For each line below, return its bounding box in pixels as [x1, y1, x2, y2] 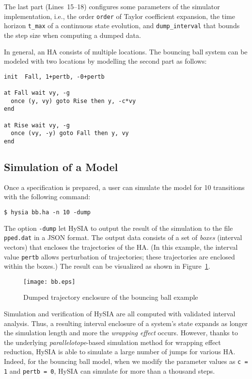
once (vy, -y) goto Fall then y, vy [11, 130, 129, 137]
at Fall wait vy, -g [4, 89, 70, 96]
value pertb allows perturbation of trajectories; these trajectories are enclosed [4, 251, 235, 261]
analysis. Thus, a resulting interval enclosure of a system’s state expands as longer [4, 318, 248, 328]
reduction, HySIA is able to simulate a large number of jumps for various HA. [4, 346, 236, 357]
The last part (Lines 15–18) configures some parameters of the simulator [4, 1, 220, 11]
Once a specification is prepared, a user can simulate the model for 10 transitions [4, 182, 245, 192]
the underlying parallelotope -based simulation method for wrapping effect [4, 337, 221, 347]
